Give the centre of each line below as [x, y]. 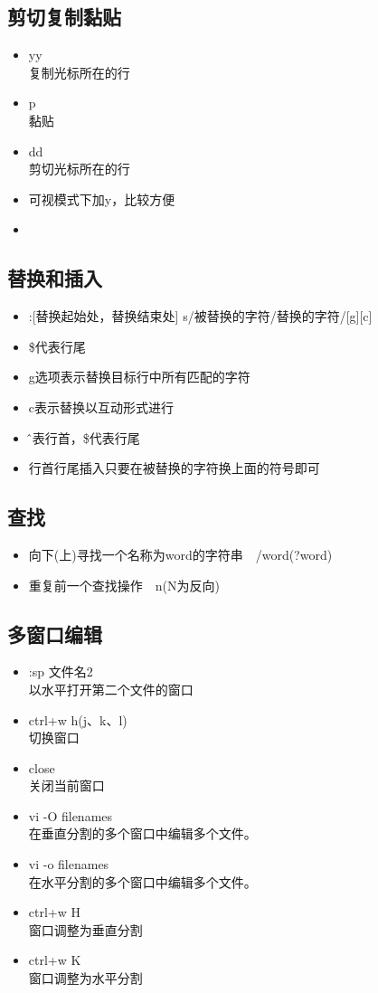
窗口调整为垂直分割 [85, 929]
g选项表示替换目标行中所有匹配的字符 [139, 377]
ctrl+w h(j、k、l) [78, 719]
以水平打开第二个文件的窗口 [111, 689]
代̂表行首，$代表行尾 [84, 437]
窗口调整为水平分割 [85, 978]
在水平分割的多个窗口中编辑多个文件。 [142, 881]
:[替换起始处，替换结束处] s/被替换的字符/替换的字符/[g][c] [200, 316]
